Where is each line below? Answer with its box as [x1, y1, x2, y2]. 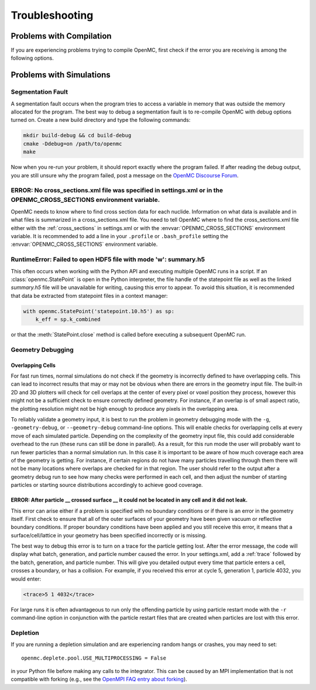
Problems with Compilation [11, 31, 112, 41]
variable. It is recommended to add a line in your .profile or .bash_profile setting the [11, 233, 228, 240]
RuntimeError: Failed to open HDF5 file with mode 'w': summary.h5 [11, 255, 205, 263]
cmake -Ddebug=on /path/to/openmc [23, 140, 122, 147]
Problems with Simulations [11, 70, 111, 80]
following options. [11, 54, 54, 61]
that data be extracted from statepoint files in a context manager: [11, 292, 168, 299]
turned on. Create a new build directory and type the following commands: [11, 116, 191, 123]
